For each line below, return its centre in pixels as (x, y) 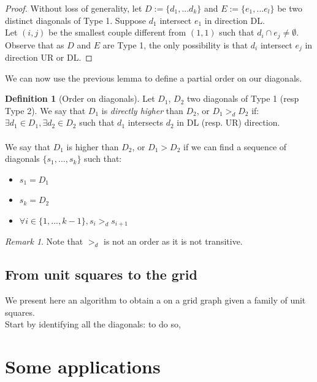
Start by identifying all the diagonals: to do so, (93, 324)
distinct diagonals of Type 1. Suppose (76, 20)
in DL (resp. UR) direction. (228, 122)
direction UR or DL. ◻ (49, 57)
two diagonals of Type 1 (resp (243, 98)
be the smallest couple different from (117, 32)
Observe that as (35, 44)
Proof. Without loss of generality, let (74, 8)
